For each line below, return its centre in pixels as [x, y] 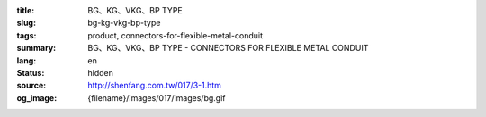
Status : [31, 72]
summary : [36, 48]
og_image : [37, 97]
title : [26, 10]
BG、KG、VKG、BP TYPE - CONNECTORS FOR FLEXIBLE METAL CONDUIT [228, 48]
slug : [26, 23]
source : [31, 86]
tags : [27, 35]
